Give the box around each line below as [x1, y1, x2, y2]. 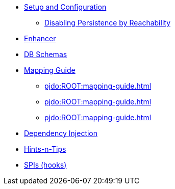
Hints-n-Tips [24, 145, 66, 153]
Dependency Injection [24, 129, 98, 138]
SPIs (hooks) [24, 160, 67, 169]
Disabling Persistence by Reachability [44, 18, 171, 27]
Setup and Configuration [24, 3, 107, 11]
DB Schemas [24, 50, 67, 59]
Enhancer [24, 34, 56, 43]
